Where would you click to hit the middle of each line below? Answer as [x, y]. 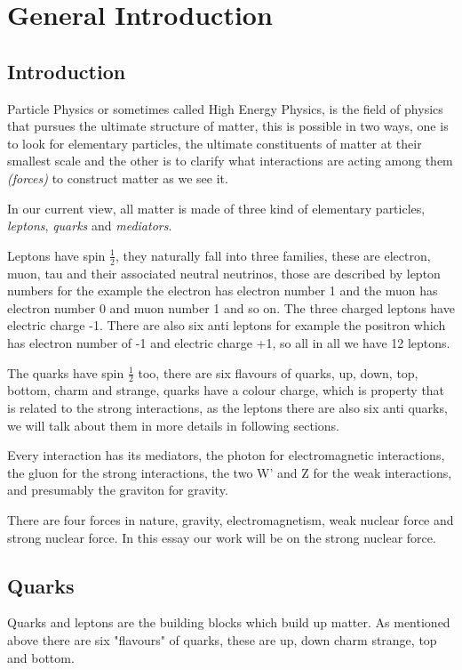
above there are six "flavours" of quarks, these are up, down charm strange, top [222, 639]
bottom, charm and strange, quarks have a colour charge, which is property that [226, 390]
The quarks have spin [66, 372]
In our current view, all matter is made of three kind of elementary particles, [216, 208]
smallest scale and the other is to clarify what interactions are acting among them [230, 161]
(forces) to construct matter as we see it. [118, 178]
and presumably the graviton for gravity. [118, 490]
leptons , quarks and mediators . [90, 226]
